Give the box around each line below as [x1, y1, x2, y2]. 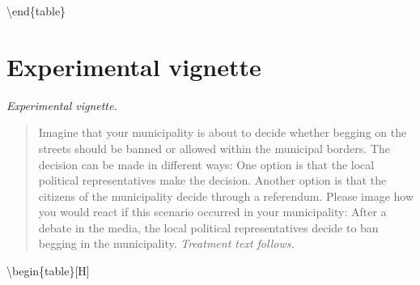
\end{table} [6, 2, 66, 19]
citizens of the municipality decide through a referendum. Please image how [38, 187, 414, 204]
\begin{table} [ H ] [6, 262, 90, 279]
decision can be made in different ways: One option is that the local [38, 155, 375, 172]
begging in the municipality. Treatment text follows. [38, 235, 295, 252]
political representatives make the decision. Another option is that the [38, 172, 387, 189]
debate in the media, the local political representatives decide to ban [38, 219, 379, 236]
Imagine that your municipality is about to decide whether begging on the [38, 124, 407, 141]
